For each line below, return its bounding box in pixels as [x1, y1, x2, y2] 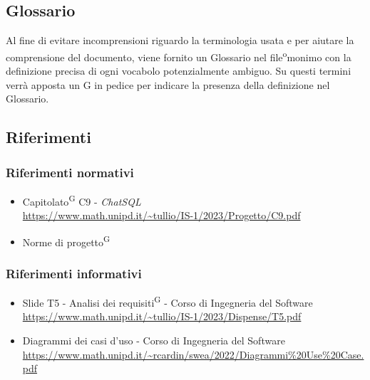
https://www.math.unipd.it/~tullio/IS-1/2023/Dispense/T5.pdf [22, 309, 302, 324]
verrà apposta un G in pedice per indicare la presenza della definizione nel [6, 77, 330, 92]
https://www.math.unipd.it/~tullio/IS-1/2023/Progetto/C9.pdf [22, 208, 301, 223]
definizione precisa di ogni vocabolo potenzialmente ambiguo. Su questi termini [6, 63, 351, 78]
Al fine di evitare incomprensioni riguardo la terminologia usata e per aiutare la [6, 33, 354, 48]
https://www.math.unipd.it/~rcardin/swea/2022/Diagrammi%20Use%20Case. [22, 347, 364, 361]
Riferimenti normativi [6, 163, 134, 181]
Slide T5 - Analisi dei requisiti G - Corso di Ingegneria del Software [22, 293, 313, 310]
